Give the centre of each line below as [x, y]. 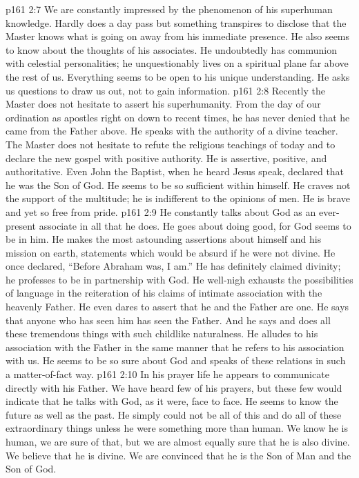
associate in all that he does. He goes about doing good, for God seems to [195, 225]
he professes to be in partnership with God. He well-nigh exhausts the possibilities [179, 279]
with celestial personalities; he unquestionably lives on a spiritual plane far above [177, 63]
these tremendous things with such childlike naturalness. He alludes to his [162, 333]
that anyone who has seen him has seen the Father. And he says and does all [168, 320]
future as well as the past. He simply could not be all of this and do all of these [174, 414]
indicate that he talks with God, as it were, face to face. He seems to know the [172, 401]
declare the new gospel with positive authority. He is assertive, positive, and [166, 158]
